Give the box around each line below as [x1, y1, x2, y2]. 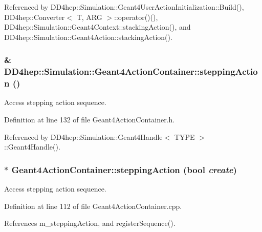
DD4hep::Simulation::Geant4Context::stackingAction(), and [4, 22, 191, 32]
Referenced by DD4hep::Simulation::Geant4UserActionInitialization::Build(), [4, 2, 244, 12]
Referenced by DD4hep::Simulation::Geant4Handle [4, 131, 163, 142]
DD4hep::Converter [4, 11, 65, 22]
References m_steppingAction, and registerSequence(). [4, 218, 176, 228]
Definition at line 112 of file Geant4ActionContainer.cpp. [4, 200, 182, 211]
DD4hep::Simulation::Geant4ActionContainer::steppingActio [4, 65, 258, 78]
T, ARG [76, 11, 102, 22]
